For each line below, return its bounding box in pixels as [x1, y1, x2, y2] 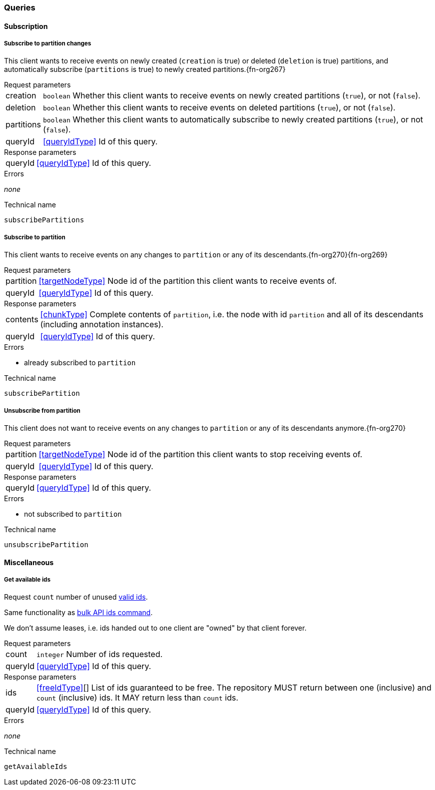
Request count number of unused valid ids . [4, 593, 148, 602]
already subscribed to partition [24, 358, 136, 367]
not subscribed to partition [24, 509, 122, 518]
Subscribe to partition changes [4, 40, 91, 47]
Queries [4, 2, 35, 12]
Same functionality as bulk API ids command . [4, 608, 153, 617]
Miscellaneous [4, 558, 54, 567]
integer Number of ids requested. [36, 649, 163, 660]
